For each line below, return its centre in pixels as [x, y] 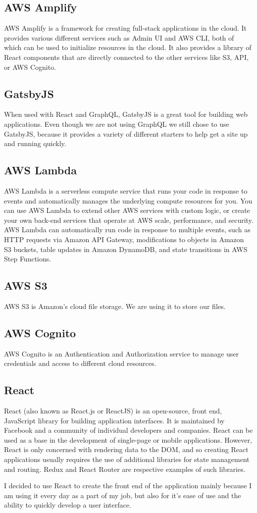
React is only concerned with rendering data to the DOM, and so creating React [126, 449]
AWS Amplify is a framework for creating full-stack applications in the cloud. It [126, 28]
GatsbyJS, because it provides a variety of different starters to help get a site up [126, 133]
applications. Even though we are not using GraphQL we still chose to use [117, 124]
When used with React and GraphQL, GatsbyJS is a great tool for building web [126, 114]
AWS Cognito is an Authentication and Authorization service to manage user [122, 353]
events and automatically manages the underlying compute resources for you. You [128, 200]
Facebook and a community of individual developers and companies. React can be [128, 430]
